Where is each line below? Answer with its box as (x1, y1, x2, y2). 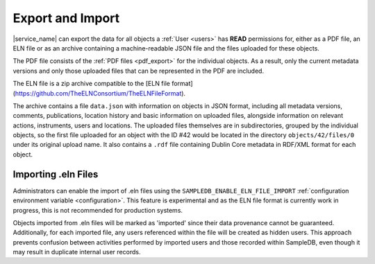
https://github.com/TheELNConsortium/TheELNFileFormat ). (15, 89, 186, 97)
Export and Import (12, 10, 120, 26)
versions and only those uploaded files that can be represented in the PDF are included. (12, 67, 264, 75)
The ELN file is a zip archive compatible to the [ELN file (12, 80, 170, 88)
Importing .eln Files (12, 168, 99, 180)
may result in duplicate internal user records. (12, 248, 141, 256)
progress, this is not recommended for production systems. (12, 206, 183, 214)
